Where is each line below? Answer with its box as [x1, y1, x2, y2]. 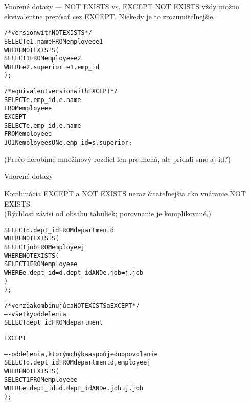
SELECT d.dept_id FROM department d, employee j [4, 359, 151, 367]
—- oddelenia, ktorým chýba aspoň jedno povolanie [4, 350, 158, 358]
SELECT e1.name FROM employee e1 [4, 37, 103, 45]
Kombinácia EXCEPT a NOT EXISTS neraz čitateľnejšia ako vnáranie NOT [4, 188, 246, 198]
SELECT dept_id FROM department [4, 319, 103, 327]
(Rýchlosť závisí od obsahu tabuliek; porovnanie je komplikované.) [4, 208, 211, 219]
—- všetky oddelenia [4, 310, 66, 318]
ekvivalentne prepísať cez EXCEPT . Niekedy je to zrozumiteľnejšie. [4, 11, 215, 22]
